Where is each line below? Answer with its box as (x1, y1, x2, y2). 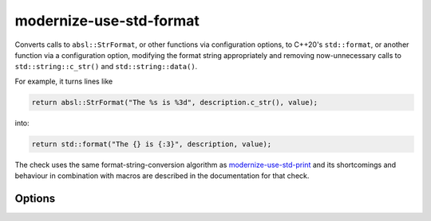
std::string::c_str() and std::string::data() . (14, 62, 198, 72)
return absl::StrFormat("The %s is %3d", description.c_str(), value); (31, 98, 318, 107)
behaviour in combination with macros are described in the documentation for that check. (14, 171, 310, 180)
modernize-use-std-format (14, 12, 200, 29)
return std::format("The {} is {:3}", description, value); (31, 139, 272, 149)
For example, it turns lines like (14, 76, 113, 86)
